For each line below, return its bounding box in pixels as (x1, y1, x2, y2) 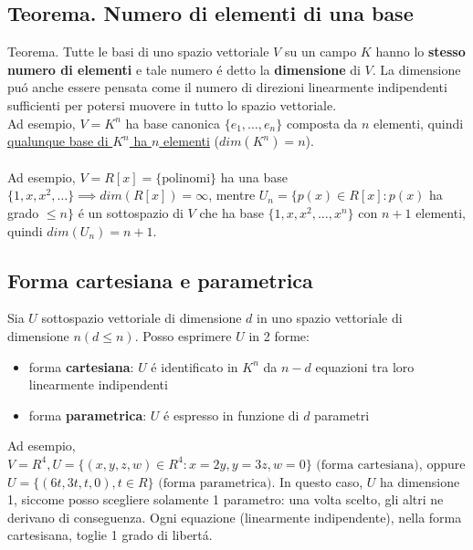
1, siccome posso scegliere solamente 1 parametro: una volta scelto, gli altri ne (7, 490, 444, 509)
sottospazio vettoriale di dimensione (41, 308, 242, 327)
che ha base (199, 202, 264, 222)
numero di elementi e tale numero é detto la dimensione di (7, 59, 361, 78)
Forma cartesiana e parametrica (7, 265, 313, 294)
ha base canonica (125, 113, 220, 132)
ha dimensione (380, 472, 460, 491)
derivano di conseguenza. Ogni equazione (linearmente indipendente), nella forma (7, 507, 462, 526)
